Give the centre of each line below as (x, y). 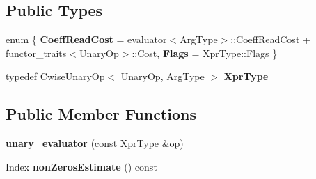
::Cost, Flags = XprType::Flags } (205, 53)
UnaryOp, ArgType (163, 76)
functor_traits (36, 53)
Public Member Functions (101, 114)
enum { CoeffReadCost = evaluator (86, 39)
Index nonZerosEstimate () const (81, 166)
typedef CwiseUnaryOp (55, 76)
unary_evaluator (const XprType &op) (95, 143)
